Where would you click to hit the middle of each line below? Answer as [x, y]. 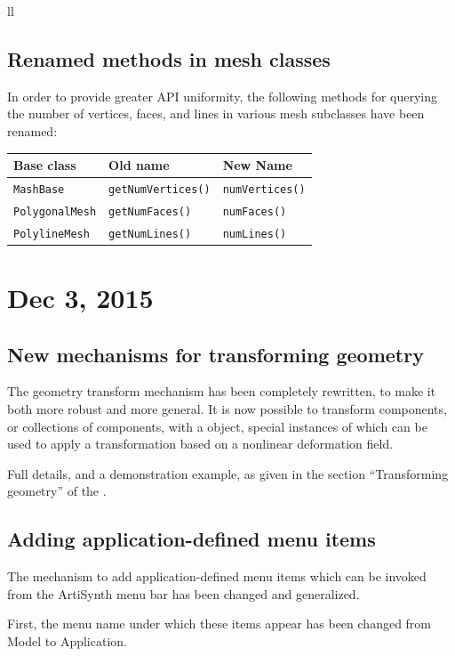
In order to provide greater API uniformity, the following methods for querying [223, 96]
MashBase [39, 189]
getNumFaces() [150, 211]
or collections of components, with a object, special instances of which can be [217, 426]
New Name [257, 165]
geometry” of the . [57, 491]
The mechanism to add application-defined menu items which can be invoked [217, 576]
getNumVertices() [160, 189]
